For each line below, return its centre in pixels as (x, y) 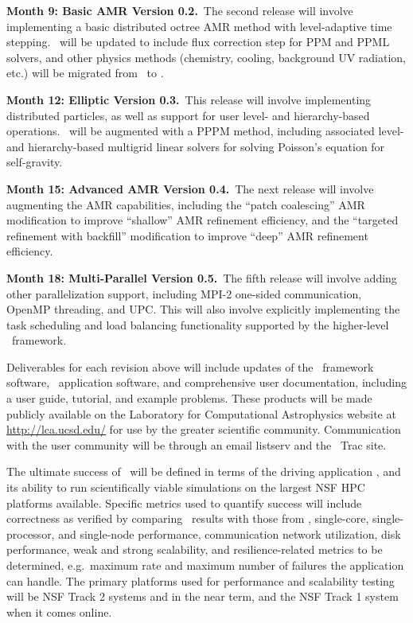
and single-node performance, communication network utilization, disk (230, 533)
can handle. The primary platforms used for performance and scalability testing (201, 580)
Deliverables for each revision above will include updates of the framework (190, 366)
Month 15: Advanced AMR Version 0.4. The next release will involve (190, 188)
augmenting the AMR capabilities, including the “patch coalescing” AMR (186, 204)
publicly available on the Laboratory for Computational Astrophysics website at (201, 413)
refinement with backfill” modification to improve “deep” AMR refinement (187, 235)
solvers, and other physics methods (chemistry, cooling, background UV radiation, (206, 57)
